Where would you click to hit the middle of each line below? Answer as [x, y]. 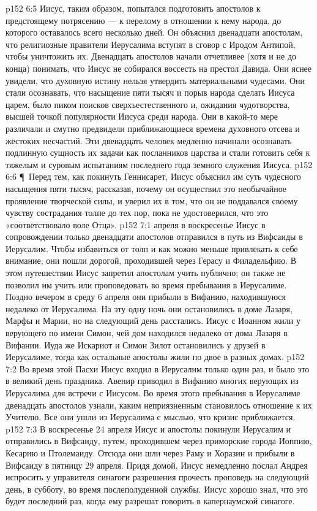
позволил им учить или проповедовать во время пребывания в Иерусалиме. [146, 284]
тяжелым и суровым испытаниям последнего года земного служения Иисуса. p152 [159, 164]
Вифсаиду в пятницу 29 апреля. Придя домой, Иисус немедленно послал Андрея [157, 465]
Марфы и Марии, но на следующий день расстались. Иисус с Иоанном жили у [153, 321]
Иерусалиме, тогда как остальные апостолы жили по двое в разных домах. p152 [155, 357]
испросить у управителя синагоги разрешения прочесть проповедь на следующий [157, 477]
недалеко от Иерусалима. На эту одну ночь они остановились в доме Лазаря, [149, 308]
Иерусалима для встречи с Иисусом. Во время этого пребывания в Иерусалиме [153, 393]
